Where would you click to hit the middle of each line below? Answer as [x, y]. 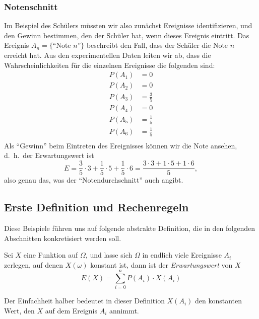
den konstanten [219, 301]
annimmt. [124, 311]
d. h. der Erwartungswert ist [49, 155]
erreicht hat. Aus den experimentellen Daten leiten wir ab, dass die [108, 55]
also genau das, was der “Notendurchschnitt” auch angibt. [94, 180]
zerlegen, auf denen [34, 264]
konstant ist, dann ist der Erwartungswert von [161, 264]
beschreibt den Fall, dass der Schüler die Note [157, 45]
